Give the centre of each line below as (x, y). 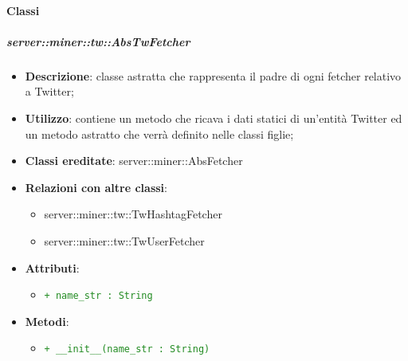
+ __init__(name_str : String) (127, 349)
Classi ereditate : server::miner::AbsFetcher (134, 161)
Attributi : (52, 267)
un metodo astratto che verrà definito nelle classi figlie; (159, 133)
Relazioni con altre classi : (96, 187)
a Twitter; (49, 91)
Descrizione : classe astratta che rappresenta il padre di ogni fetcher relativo (213, 75)
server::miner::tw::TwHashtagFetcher (133, 214)
